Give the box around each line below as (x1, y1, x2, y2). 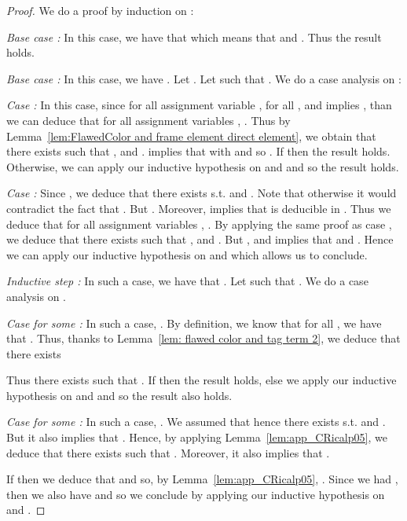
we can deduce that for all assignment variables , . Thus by (6, 112, 291, 128)
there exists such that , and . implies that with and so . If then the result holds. (6, 143, 390, 160)
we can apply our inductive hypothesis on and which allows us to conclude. (6, 246, 368, 262)
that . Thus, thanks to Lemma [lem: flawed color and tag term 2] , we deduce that (6, 330, 401, 347)
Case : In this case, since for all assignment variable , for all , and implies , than (6, 97, 392, 113)
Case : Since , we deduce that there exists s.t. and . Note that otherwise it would (6, 185, 397, 201)
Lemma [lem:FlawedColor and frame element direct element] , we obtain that (6, 127, 376, 144)
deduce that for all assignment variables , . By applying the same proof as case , (6, 215, 392, 232)
